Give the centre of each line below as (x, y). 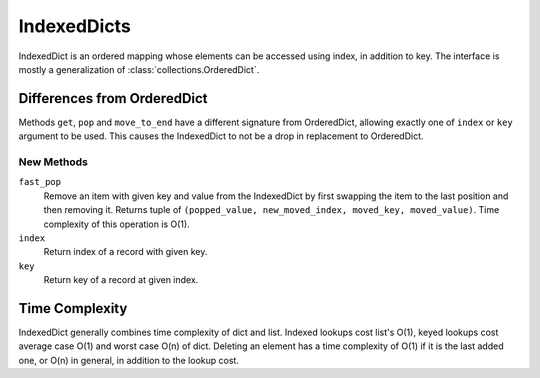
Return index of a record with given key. (125, 252)
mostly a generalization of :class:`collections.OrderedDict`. (139, 69)
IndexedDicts (75, 26)
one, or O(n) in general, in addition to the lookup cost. (129, 360)
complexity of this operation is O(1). (116, 224)
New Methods (53, 162)
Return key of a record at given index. (121, 280)
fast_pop (40, 182)
